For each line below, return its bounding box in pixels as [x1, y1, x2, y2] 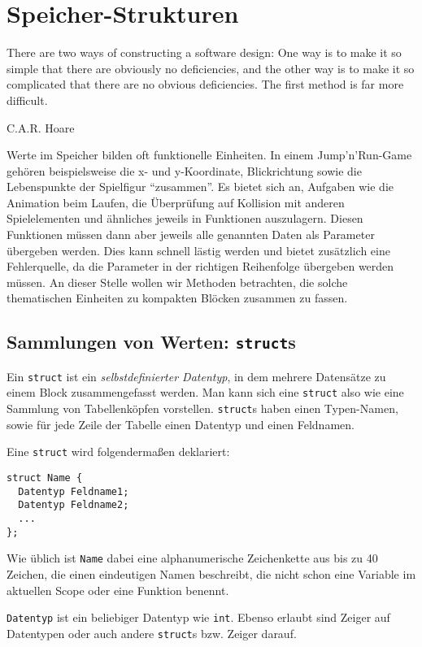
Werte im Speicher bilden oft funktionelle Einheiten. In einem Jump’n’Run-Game [7, 146, 412, 163]
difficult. [7, 91, 48, 108]
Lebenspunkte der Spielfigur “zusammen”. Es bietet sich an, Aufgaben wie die [7, 178, 394, 195]
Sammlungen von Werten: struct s [7, 329, 296, 354]
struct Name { [7, 472, 83, 484]
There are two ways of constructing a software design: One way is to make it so [7, 44, 402, 61]
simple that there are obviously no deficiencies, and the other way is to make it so [7, 59, 415, 76]
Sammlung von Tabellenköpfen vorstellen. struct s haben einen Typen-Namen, [7, 400, 398, 417]
